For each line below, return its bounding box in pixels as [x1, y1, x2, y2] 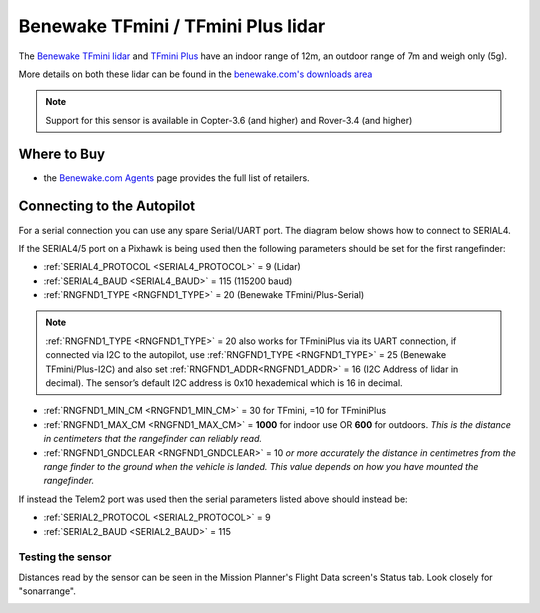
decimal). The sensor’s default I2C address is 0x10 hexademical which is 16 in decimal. [45, 377, 404, 389]
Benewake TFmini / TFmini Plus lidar [18, 15, 326, 37]
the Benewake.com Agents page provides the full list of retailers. [43, 171, 310, 184]
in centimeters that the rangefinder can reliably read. [43, 433, 263, 445]
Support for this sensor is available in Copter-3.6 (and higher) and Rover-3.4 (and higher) [45, 114, 413, 126]
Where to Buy [18, 145, 105, 162]
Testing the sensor [18, 550, 112, 564]
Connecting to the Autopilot [18, 198, 196, 215]
